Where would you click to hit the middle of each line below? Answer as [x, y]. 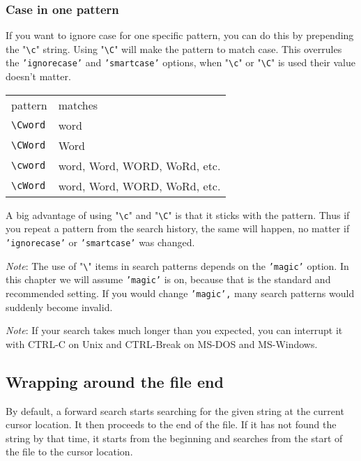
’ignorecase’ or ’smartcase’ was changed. [100, 242]
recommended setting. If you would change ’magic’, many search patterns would [180, 293]
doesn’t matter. [38, 76]
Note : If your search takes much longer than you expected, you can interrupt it [174, 330]
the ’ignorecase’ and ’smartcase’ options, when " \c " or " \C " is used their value [180, 62]
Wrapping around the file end [115, 381]
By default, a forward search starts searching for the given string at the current [175, 410]
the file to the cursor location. [69, 452]
